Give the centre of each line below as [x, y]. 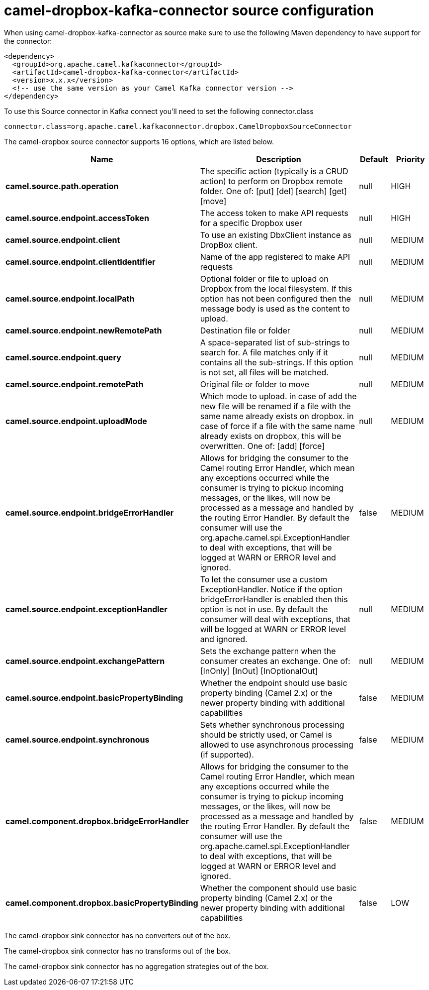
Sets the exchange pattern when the [268, 651]
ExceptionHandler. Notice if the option [271, 589]
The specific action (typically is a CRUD [274, 171]
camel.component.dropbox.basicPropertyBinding [102, 903]
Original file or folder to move [255, 384]
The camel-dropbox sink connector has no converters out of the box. [117, 935]
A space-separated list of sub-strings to [275, 342]
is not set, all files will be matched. [264, 372]
